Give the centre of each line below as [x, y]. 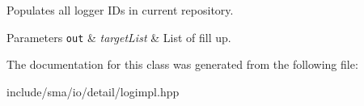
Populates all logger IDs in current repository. [120, 10]
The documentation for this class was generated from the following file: [182, 64]
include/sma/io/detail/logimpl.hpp [93, 91]
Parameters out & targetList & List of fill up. [119, 37]
